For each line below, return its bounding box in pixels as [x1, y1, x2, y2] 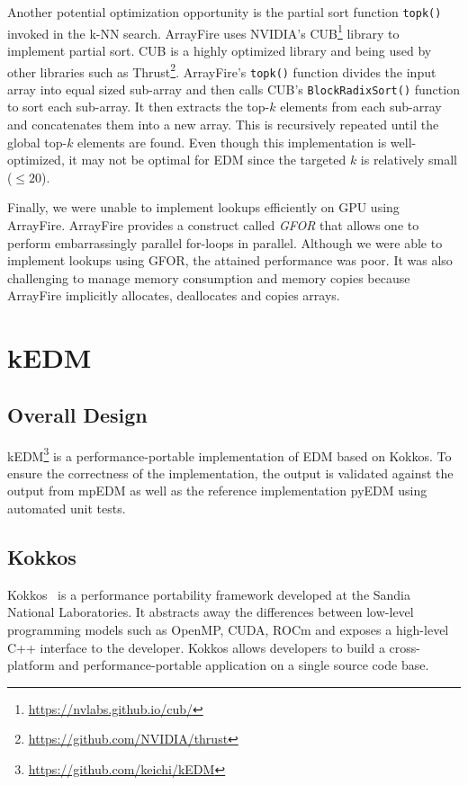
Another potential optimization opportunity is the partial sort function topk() [7, 3, 442, 21]
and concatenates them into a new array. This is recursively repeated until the [7, 115, 439, 134]
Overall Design [7, 400, 148, 428]
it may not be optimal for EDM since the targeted [68, 150, 346, 169]
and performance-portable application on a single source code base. [58, 656, 429, 674]
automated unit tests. [7, 499, 126, 518]
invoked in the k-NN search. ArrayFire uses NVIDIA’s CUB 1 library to [7, 21, 400, 42]
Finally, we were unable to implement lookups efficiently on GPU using [7, 198, 400, 217]
